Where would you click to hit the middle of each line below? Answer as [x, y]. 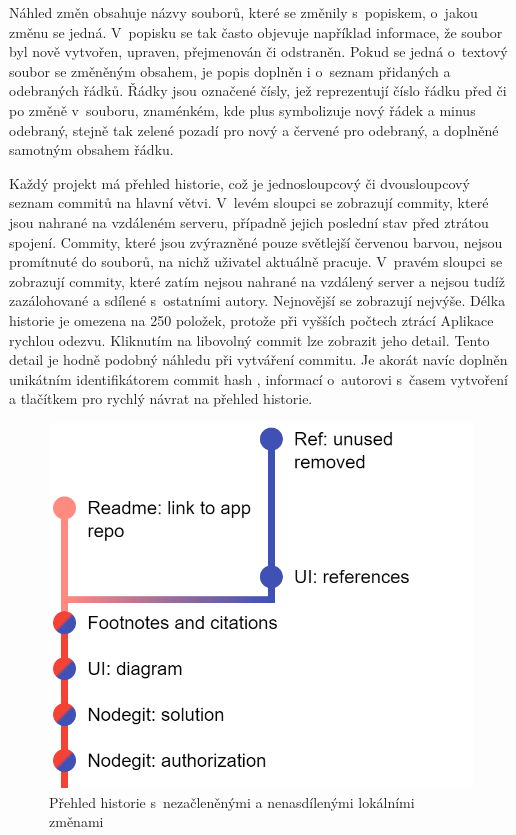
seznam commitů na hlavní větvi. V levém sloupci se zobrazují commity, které [249, 202]
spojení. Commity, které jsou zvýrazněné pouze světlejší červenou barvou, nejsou [256, 241]
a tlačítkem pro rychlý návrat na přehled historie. [161, 398]
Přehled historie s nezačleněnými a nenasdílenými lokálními [232, 801]
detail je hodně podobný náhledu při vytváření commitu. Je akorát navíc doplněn [258, 359]
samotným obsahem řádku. [91, 149]
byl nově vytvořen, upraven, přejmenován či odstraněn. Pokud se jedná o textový [258, 51]
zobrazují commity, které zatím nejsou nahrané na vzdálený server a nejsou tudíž [257, 280]
